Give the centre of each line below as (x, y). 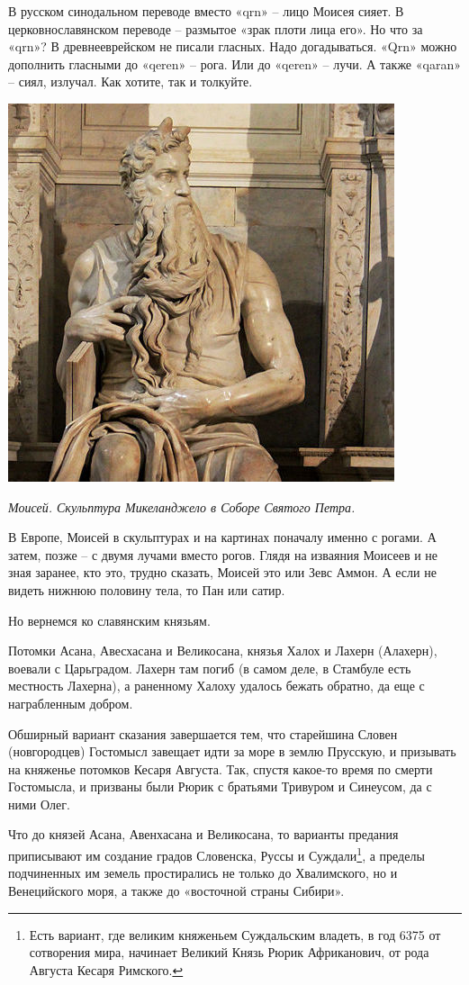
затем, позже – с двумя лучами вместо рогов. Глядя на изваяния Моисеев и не (223, 554)
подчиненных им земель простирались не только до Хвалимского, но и (203, 873)
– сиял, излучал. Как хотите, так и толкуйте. (131, 81)
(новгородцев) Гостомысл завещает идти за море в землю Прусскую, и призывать (232, 751)
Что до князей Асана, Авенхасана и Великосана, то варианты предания (203, 834)
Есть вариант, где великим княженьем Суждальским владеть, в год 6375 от (235, 934)
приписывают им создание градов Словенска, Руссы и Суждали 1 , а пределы (216, 854)
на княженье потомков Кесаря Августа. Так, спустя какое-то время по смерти (221, 768)
